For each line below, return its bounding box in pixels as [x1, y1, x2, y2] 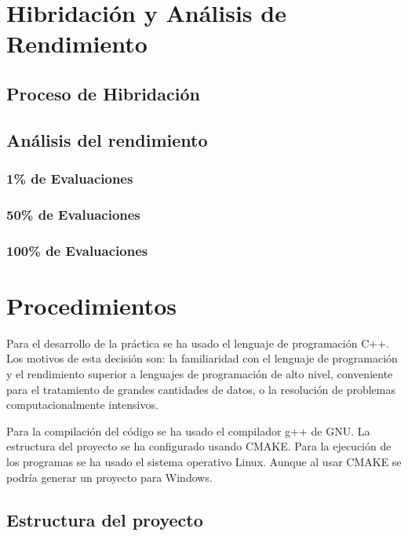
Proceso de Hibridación [6, 81, 200, 105]
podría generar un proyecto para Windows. [6, 469, 213, 485]
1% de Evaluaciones [6, 169, 133, 188]
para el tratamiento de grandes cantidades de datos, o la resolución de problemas [6, 381, 396, 397]
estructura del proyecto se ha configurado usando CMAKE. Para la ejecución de [6, 438, 392, 454]
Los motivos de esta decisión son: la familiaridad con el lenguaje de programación [6, 350, 398, 366]
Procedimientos [6, 289, 177, 321]
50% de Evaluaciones [6, 204, 140, 224]
